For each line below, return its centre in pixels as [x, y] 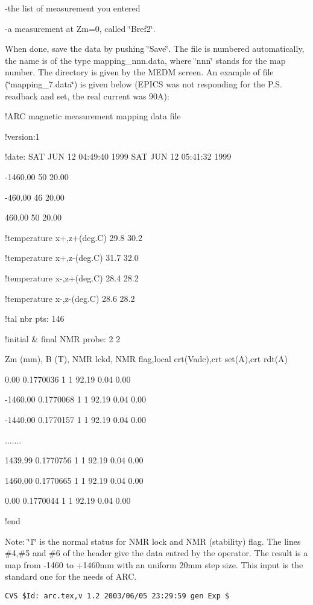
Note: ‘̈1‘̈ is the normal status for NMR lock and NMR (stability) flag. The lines [153, 541]
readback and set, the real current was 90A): [87, 96]
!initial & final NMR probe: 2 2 [63, 338]
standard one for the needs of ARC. [71, 576]
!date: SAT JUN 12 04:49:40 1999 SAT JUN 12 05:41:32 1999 [118, 156]
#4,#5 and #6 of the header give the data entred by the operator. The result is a [156, 553]
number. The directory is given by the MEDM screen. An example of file [139, 72]
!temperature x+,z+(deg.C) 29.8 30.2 [74, 237]
